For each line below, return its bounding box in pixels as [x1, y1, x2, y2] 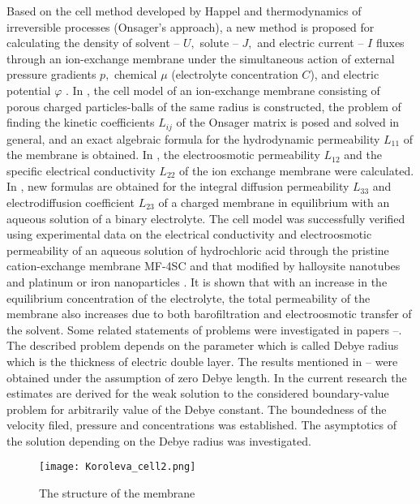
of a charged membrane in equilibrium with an [158, 193, 390, 210]
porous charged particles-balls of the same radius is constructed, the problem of [6, 97, 401, 114]
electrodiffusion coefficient [6, 193, 135, 210]
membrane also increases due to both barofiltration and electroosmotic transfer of [6, 305, 412, 322]
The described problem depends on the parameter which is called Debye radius [6, 337, 399, 354]
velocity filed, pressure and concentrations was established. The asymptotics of [6, 416, 396, 433]
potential [6, 81, 51, 98]
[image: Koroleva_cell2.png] [39, 461, 196, 473]
